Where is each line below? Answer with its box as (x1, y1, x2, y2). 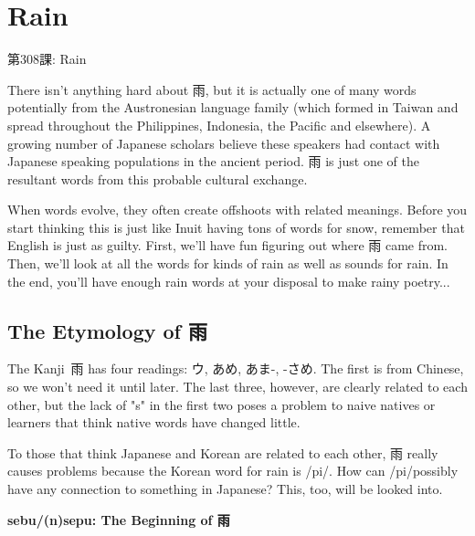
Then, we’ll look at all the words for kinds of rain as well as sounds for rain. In (7, 254, 449, 273)
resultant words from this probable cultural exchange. (7, 169, 308, 188)
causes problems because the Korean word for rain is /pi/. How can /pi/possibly (7, 461, 459, 480)
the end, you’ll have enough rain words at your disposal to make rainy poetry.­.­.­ (7, 271, 450, 290)
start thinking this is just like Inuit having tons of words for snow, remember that (7, 217, 465, 236)
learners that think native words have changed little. (7, 413, 301, 432)
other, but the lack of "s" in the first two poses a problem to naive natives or (7, 394, 436, 414)
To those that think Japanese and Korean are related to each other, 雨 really (7, 443, 438, 462)
